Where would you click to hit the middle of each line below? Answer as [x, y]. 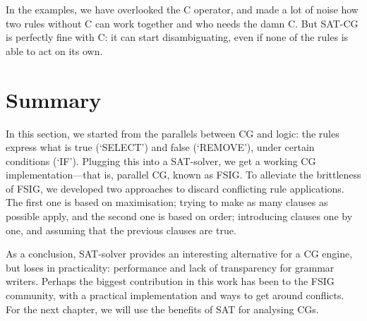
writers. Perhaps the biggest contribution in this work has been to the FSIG [170, 281]
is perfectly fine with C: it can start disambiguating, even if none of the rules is [177, 37]
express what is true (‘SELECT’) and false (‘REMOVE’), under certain [160, 147]
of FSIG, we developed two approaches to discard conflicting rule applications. [175, 188]
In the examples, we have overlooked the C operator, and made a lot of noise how [182, 9]
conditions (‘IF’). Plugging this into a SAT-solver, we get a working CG [161, 160]
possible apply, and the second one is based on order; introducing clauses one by [179, 216]
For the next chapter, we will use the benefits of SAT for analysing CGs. [162, 309]
